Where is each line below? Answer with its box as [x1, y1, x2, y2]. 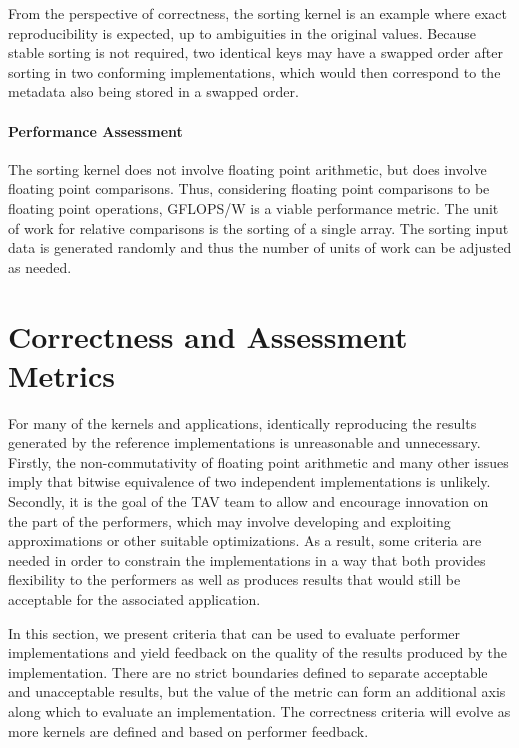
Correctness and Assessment [8, 315, 408, 356]
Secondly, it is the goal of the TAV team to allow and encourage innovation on [8, 491, 489, 512]
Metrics [8, 354, 116, 395]
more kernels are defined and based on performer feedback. [8, 720, 369, 741]
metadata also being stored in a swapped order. [8, 81, 299, 102]
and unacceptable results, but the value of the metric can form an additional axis [8, 681, 506, 702]
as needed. [8, 256, 72, 277]
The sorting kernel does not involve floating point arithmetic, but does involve [8, 158, 487, 179]
